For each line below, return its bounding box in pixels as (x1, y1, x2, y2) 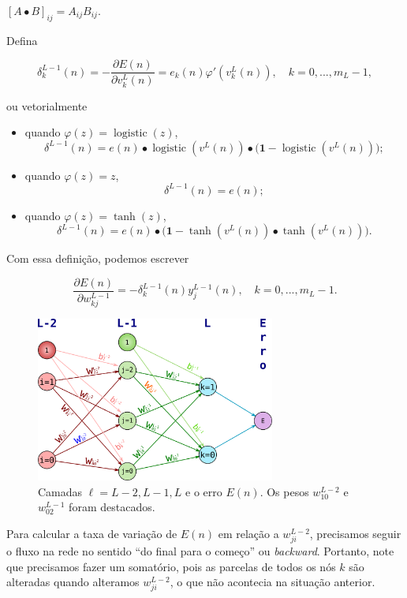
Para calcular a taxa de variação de (6, 525, 177, 541)
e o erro (185, 483, 222, 499)
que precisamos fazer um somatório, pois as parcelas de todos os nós (6, 558, 336, 574)
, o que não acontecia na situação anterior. (170, 574, 375, 590)
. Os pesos (260, 483, 309, 499)
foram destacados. (69, 499, 155, 515)
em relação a (218, 525, 279, 541)
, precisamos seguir (309, 525, 401, 541)
